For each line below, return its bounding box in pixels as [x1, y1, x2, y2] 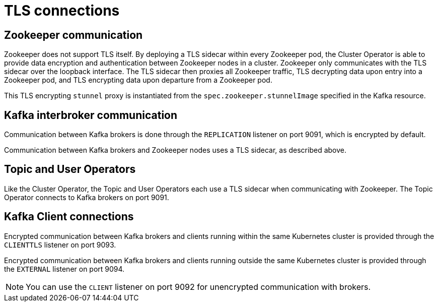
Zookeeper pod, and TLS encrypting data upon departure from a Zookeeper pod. [4, 76, 272, 85]
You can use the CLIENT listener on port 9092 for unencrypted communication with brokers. [26, 281, 371, 292]
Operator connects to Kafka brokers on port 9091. [4, 193, 169, 202]
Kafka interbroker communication [4, 108, 178, 121]
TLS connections [4, 2, 120, 19]
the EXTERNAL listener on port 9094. [4, 264, 125, 273]
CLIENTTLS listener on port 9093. [4, 240, 116, 249]
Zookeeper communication [4, 28, 143, 41]
